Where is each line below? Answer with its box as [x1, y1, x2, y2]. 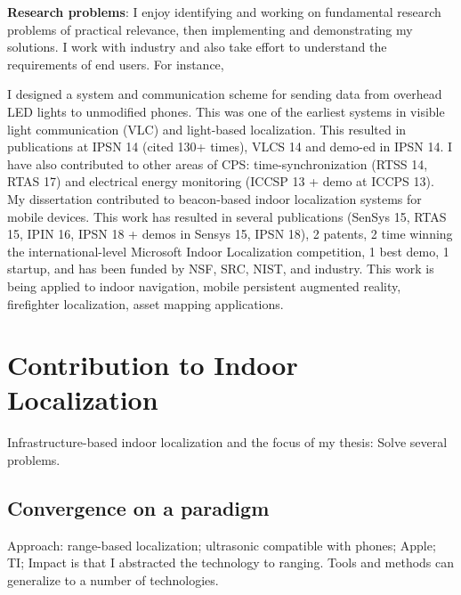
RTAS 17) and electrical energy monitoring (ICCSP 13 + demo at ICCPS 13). [7, 172, 434, 191]
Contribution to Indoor [7, 346, 298, 383]
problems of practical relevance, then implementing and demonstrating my [7, 20, 413, 38]
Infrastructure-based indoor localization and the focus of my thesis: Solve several [7, 433, 448, 452]
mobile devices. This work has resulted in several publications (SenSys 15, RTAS [7, 207, 447, 225]
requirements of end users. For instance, [7, 54, 224, 73]
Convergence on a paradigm [7, 493, 270, 521]
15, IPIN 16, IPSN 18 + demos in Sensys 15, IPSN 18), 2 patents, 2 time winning [7, 224, 453, 243]
